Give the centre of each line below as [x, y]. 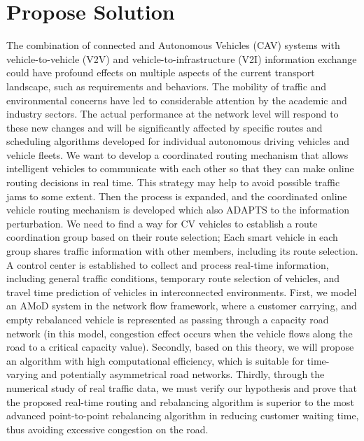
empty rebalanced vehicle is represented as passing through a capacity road [168, 319]
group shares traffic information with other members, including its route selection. [182, 251]
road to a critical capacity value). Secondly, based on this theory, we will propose [180, 347]
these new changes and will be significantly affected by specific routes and [164, 127]
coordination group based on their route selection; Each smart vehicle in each [172, 237]
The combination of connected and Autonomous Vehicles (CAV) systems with [173, 45]
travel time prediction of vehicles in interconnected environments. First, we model [182, 292]
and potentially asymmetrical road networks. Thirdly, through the [183, 374]
